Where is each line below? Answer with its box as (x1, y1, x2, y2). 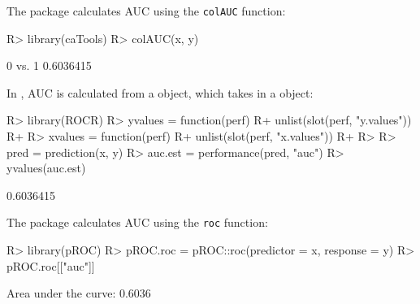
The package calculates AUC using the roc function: (6, 214, 268, 231)
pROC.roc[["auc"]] (6, 257, 95, 274)
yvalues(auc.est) (6, 159, 86, 176)
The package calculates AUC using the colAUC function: (6, 2, 286, 19)
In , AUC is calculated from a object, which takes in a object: (6, 84, 314, 101)
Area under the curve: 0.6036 (6, 284, 151, 302)
